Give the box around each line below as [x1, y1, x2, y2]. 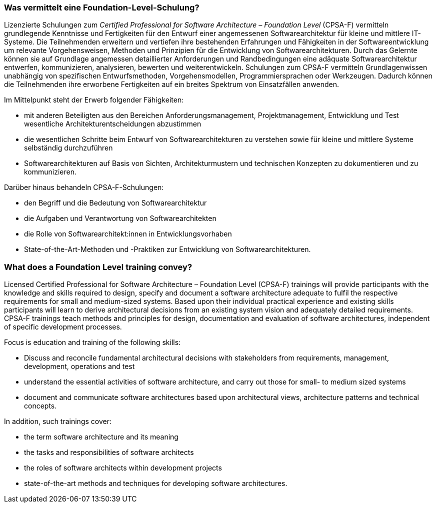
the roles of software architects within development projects [24, 463, 222, 472]
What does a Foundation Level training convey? [4, 261, 192, 272]
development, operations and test [24, 362, 135, 371]
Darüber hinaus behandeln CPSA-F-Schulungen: [4, 183, 164, 192]
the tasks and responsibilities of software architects [24, 448, 194, 457]
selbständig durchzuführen [24, 143, 113, 152]
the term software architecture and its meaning [24, 432, 178, 441]
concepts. [24, 401, 57, 410]
